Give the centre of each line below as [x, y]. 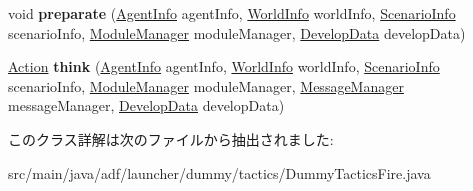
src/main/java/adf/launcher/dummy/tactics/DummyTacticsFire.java [219, 172]
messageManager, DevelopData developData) [146, 105]
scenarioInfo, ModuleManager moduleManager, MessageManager [206, 85]
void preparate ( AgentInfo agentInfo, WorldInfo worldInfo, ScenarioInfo [232, 13]
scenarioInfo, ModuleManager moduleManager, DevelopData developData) [237, 32]
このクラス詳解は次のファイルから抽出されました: [171, 138]
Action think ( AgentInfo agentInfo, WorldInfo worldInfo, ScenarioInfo [224, 66]
